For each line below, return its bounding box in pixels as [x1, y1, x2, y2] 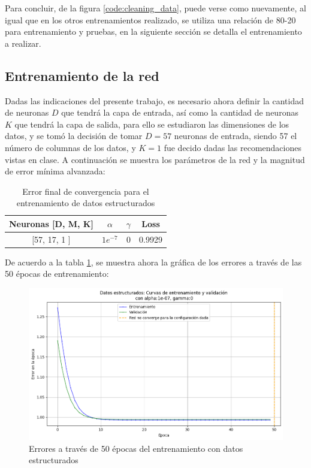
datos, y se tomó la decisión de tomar [5, 129, 143, 142]
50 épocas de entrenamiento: [5, 267, 109, 280]
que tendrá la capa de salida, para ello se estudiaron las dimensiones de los [14, 117, 289, 130]
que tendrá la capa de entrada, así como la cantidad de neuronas [61, 106, 298, 119]
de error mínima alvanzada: [5, 165, 105, 177]
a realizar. [5, 37, 41, 49]
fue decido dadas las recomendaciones [164, 141, 301, 153]
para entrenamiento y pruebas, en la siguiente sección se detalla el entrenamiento [5, 25, 302, 38]
